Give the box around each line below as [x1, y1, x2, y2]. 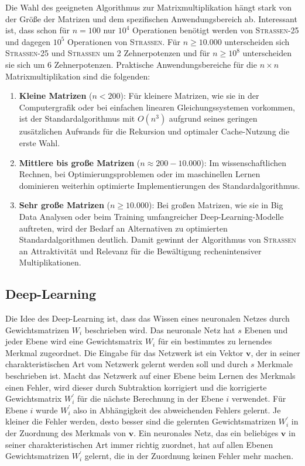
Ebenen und [244, 323, 288, 336]
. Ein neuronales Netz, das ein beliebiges [133, 427, 279, 439]
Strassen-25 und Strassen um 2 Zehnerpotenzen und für [5, 47, 210, 59]
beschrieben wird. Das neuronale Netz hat [84, 323, 235, 336]
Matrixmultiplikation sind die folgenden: [5, 70, 150, 82]
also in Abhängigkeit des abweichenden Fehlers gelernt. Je [73, 403, 281, 416]
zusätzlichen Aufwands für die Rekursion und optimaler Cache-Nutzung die [19, 125, 290, 137]
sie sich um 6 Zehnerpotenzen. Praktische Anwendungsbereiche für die [5, 58, 257, 70]
